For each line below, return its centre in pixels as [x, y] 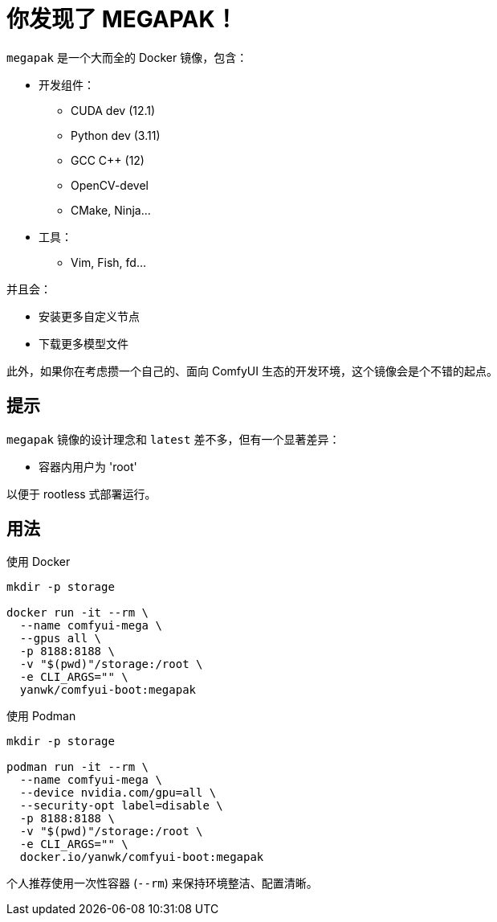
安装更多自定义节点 [89, 316]
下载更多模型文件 [84, 343]
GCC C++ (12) [108, 160]
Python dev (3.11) [116, 135]
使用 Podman [41, 716]
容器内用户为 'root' [88, 466]
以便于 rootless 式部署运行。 [81, 494]
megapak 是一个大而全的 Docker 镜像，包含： [127, 57]
